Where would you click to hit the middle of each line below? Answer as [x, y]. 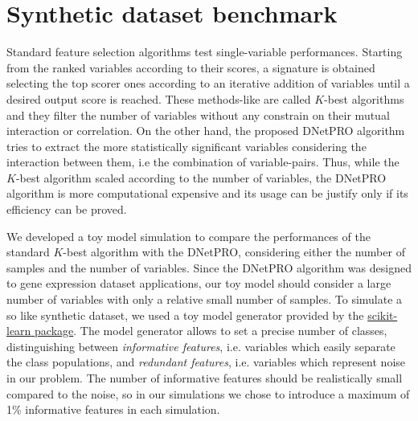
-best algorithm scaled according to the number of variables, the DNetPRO [201, 177]
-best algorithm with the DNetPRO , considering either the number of [234, 252]
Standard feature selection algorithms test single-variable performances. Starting [205, 52]
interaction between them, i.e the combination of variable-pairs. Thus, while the [203, 162]
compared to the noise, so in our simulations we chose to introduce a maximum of [208, 393]
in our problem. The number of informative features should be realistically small [205, 378]
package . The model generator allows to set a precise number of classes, [211, 331]
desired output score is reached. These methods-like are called [159, 98]
